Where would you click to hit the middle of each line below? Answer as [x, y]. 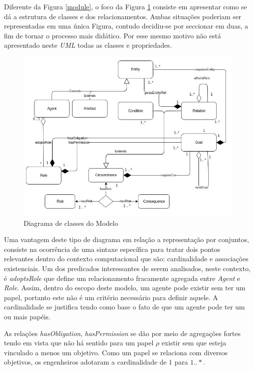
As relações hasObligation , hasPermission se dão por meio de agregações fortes [122, 333]
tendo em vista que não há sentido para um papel [79, 343]
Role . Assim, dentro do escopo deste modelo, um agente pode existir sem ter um [125, 288]
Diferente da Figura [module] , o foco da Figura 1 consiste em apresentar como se [126, 6]
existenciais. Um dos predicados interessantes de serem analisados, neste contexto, [127, 268]
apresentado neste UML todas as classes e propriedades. [88, 45]
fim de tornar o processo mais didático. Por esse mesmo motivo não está [113, 35]
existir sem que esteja [194, 343]
